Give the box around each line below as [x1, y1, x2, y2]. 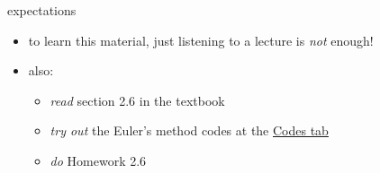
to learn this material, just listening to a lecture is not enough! [28, 30, 374, 49]
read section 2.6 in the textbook [50, 91, 225, 109]
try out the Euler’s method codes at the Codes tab [50, 121, 329, 140]
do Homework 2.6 [50, 151, 147, 169]
